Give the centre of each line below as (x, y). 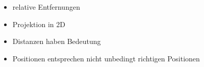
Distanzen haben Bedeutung (57, 41)
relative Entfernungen (46, 7)
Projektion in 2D (39, 24)
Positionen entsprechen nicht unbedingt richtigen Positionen (106, 58)
